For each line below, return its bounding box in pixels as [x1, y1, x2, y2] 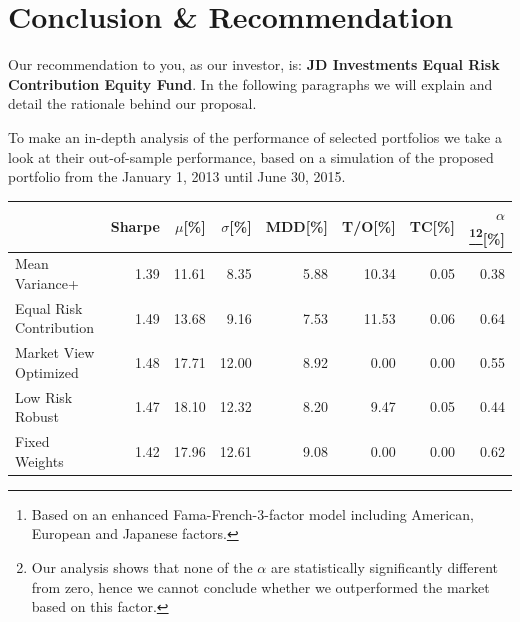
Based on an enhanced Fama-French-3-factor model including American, [31, 503, 474, 524]
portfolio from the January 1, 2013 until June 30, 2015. [8, 166, 346, 187]
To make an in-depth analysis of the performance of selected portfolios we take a [8, 126, 502, 147]
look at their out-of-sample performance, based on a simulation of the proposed [8, 146, 494, 167]
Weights [15, 450, 64, 471]
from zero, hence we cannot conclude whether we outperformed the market [31, 576, 490, 597]
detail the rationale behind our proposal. [8, 93, 257, 114]
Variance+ [15, 272, 79, 293]
